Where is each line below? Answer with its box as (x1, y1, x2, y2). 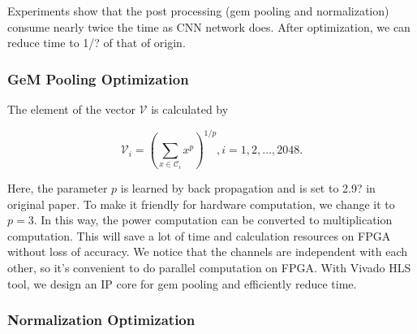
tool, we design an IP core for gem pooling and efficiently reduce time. (7, 275, 357, 292)
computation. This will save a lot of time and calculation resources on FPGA (7, 227, 391, 244)
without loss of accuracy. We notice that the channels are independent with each (7, 243, 408, 260)
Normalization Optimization (7, 310, 196, 330)
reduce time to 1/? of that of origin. (7, 34, 186, 51)
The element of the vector (7, 101, 135, 117)
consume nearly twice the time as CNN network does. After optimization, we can (7, 18, 411, 35)
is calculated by (151, 101, 229, 117)
